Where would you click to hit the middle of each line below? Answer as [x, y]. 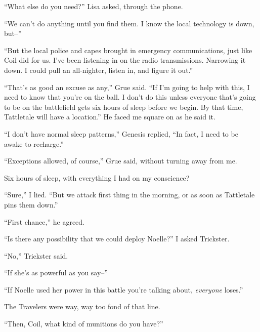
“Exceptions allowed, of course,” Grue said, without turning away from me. [121, 161]
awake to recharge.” [34, 143]
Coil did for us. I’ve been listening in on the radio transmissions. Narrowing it [125, 60]
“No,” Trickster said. [36, 255]
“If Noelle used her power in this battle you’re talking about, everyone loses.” [124, 289]
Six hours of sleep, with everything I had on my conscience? [97, 177]
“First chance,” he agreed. [44, 221]
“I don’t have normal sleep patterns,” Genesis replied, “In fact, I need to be [121, 133]
